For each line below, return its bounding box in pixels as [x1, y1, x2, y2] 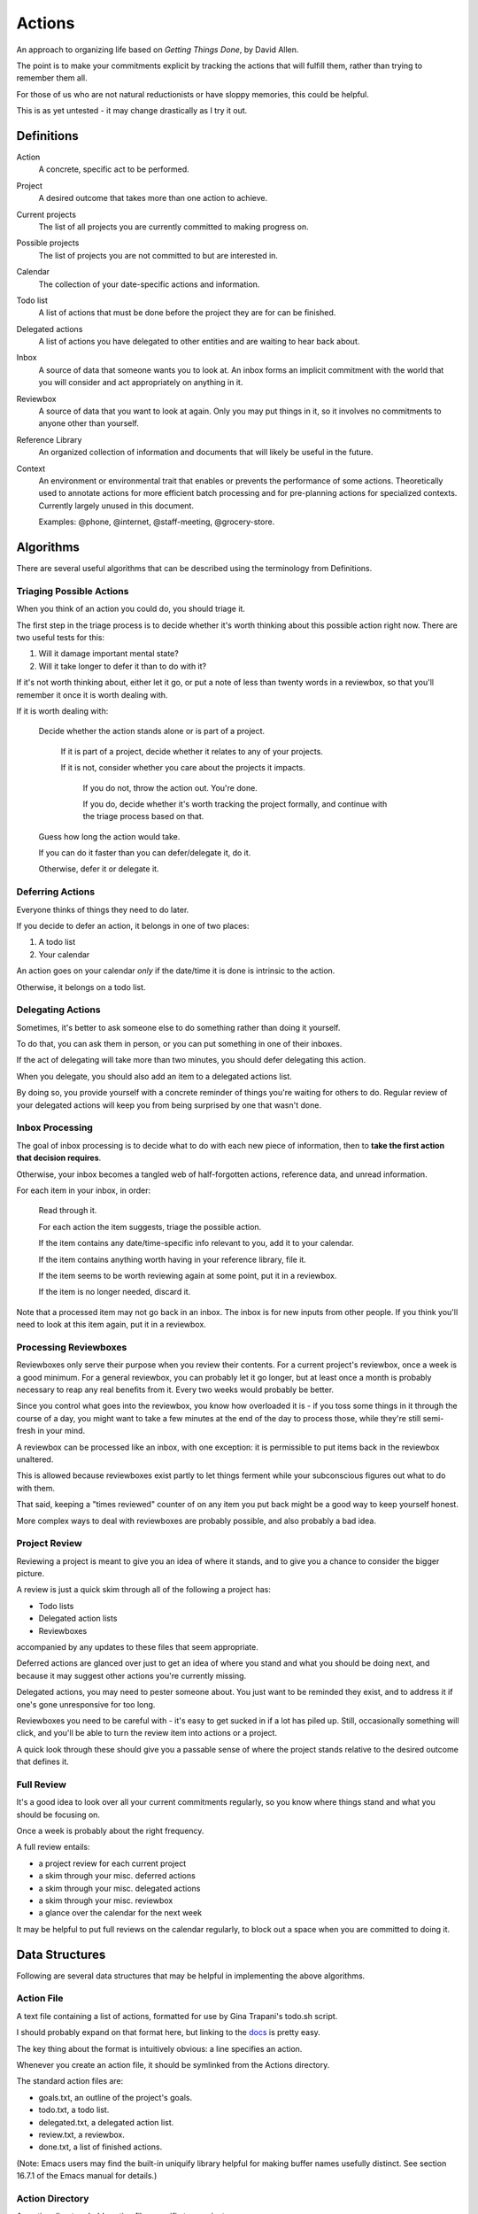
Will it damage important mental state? [38, 648, 179, 659]
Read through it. [38, 1205, 97, 1216]
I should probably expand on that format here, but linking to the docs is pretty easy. [16, 2027, 320, 2038]
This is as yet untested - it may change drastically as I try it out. [16, 105, 248, 116]
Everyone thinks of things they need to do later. [16, 904, 189, 915]
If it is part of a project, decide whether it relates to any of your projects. [60, 746, 323, 756]
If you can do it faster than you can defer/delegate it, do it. [38, 848, 251, 858]
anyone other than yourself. [38, 418, 139, 429]
